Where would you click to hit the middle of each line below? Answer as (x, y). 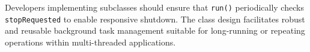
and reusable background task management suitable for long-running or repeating (155, 30)
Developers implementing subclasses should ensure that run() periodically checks (154, 7)
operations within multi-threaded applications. (90, 42)
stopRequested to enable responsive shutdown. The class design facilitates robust (155, 19)
